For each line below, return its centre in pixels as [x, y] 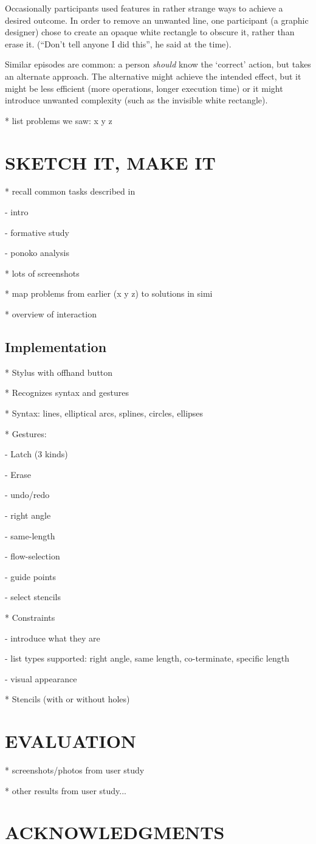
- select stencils [33, 597]
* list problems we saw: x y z [59, 120]
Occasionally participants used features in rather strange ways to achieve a [144, 8]
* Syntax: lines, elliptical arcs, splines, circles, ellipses [104, 413]
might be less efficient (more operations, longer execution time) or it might [144, 88]
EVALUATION [71, 741]
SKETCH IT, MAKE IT [110, 162]
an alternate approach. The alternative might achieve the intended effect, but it [153, 76]
